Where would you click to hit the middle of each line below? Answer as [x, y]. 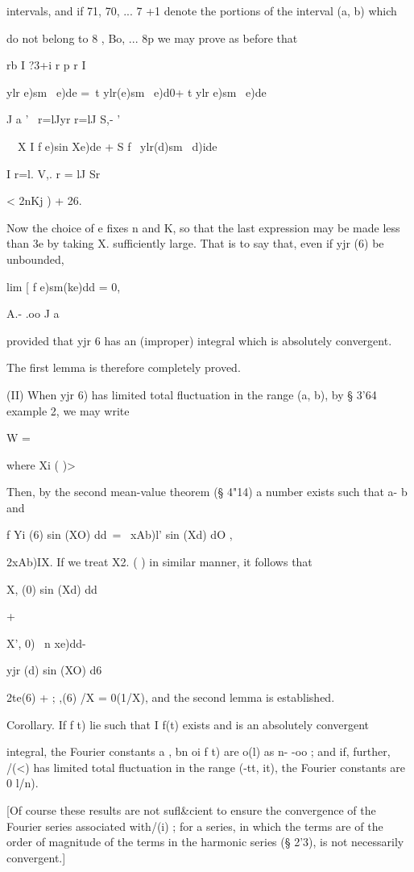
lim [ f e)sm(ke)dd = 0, [64, 286]
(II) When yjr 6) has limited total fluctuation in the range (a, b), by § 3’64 [192, 394]
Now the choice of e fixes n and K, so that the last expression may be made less [203, 227]
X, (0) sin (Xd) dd [52, 588]
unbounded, [35, 259]
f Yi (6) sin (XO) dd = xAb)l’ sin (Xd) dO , [120, 534]
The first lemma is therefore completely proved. [124, 367]
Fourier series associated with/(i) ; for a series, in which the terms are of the [195, 826]
